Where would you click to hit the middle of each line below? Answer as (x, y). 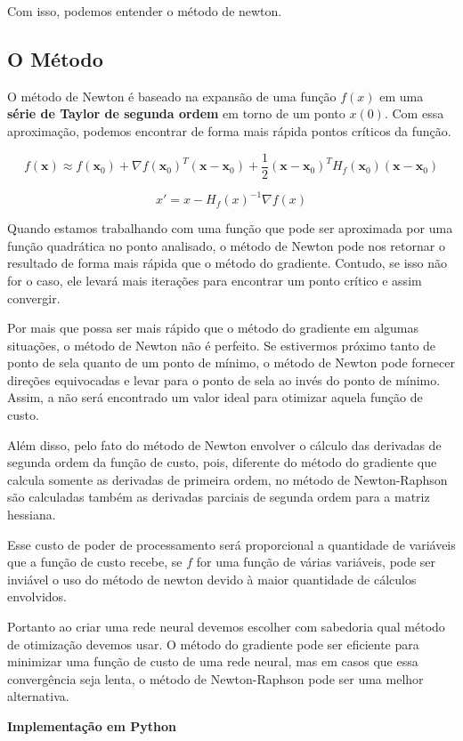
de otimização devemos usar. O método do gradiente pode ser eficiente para (213, 644)
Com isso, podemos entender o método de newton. (145, 11)
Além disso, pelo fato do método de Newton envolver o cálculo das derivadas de (224, 444)
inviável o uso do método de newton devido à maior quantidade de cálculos (212, 579)
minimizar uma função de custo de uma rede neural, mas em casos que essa (213, 661)
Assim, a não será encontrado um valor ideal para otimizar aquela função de (215, 397)
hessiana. (32, 515)
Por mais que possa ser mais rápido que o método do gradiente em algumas (213, 328)
